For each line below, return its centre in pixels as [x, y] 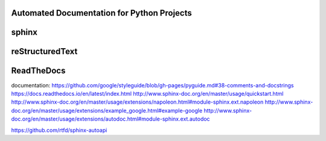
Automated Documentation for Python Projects [102, 13]
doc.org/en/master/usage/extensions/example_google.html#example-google [107, 110]
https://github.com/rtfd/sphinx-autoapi [59, 130]
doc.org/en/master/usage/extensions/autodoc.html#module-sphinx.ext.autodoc [111, 119]
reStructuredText [44, 52]
